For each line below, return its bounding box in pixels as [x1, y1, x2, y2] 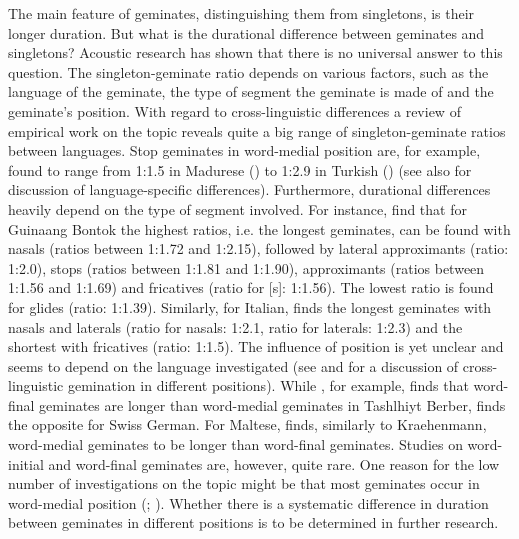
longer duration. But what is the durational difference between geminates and [8, 22, 485, 43]
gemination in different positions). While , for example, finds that [67, 375, 469, 396]
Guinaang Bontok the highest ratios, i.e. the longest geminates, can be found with [8, 218, 511, 239]
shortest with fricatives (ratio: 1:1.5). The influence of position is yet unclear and [8, 336, 504, 357]
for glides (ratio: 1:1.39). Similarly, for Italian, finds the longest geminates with [8, 296, 492, 317]
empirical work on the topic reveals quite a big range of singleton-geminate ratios [8, 120, 506, 141]
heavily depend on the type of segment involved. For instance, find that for [8, 198, 467, 219]
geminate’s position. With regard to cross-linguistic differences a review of [8, 100, 461, 121]
